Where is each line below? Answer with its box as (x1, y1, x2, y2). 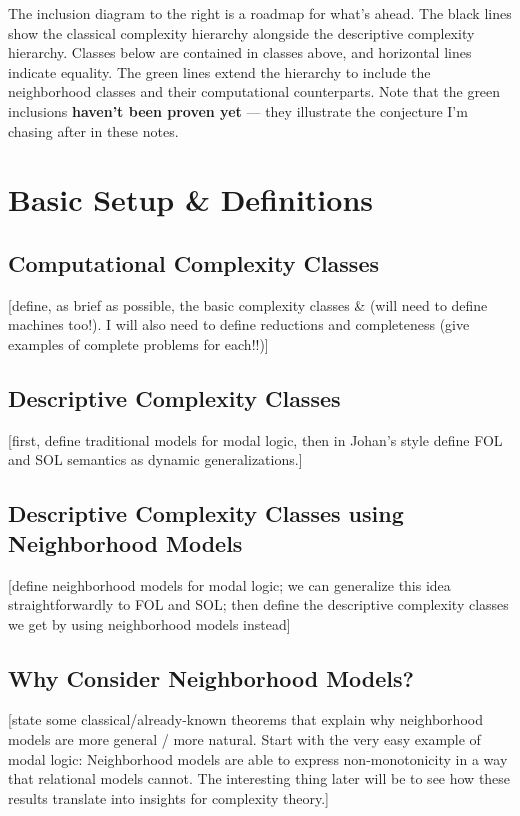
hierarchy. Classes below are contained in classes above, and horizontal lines (8, 42, 472, 63)
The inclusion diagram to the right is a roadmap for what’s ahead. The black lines (8, 3, 512, 23)
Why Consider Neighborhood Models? (8, 662, 414, 693)
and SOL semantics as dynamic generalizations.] (8, 449, 303, 470)
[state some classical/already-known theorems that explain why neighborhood (8, 709, 483, 730)
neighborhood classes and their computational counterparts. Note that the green (8, 81, 501, 102)
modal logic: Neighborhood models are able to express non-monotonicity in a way (8, 748, 508, 769)
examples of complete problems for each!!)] (8, 333, 269, 354)
